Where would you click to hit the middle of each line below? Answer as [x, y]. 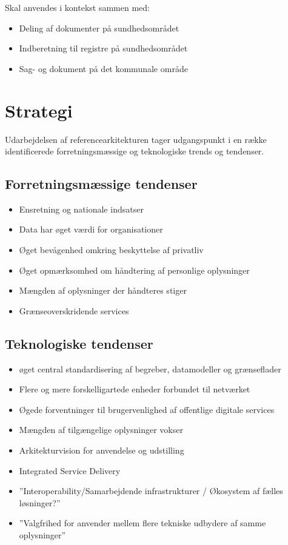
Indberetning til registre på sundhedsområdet [103, 48]
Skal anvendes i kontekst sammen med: [77, 7]
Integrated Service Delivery [70, 470]
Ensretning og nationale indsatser [81, 209]
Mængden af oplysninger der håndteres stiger [103, 290]
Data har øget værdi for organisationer [91, 229]
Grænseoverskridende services [74, 310]
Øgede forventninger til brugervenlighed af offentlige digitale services [147, 409]
